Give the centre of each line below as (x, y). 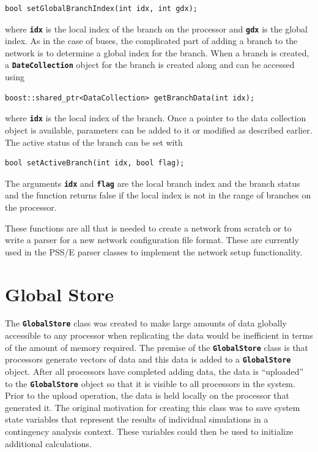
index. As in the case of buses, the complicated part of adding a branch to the (151, 41)
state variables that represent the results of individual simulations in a (137, 419)
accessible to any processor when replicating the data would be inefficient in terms (159, 335)
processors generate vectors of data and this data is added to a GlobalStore (148, 359)
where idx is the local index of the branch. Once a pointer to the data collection (156, 118)
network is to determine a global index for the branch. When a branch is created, (157, 52)
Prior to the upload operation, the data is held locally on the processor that (147, 395)
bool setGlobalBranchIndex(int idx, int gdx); (101, 9)
